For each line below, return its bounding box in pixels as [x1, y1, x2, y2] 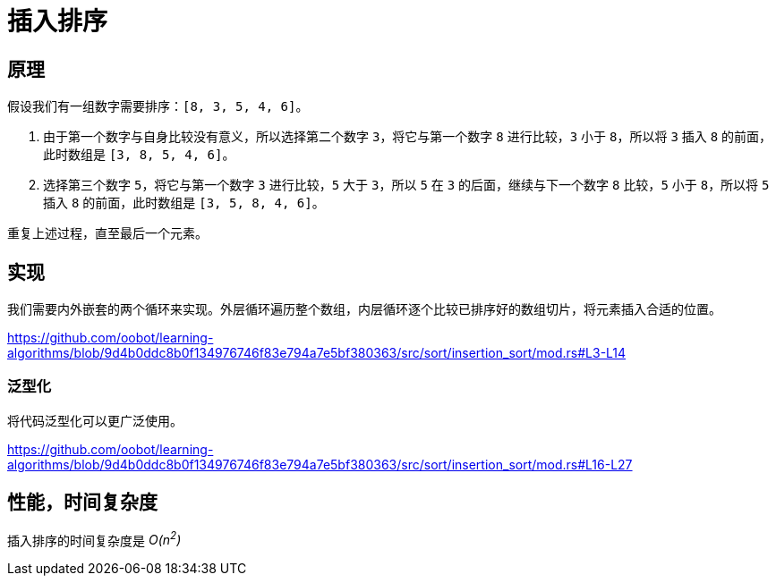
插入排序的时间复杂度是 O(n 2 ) [7, 529, 182, 548]
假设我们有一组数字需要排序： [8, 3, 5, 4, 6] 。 [7, 98, 309, 114]
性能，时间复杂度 [7, 491, 158, 514]
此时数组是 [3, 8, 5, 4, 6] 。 [43, 147, 235, 163]
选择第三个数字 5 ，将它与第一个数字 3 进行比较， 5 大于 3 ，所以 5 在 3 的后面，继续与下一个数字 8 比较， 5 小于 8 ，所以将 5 [43, 177, 770, 193]
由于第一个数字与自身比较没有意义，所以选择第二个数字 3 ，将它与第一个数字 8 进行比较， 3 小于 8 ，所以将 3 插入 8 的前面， [43, 129, 772, 145]
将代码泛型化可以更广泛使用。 [7, 412, 183, 428]
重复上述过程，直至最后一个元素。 [7, 225, 208, 241]
